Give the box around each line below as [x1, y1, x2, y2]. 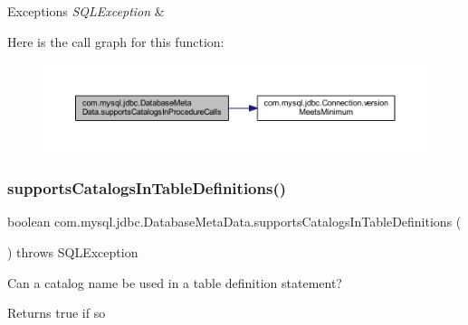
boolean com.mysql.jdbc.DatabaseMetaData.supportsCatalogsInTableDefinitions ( [7, 212, 462, 231]
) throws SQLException [7, 242, 138, 261]
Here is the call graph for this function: [7, 32, 224, 51]
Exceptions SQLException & [7, 2, 165, 20]
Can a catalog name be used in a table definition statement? [7, 273, 342, 292]
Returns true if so [7, 303, 106, 322]
